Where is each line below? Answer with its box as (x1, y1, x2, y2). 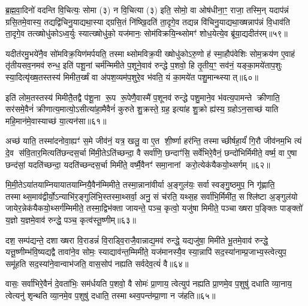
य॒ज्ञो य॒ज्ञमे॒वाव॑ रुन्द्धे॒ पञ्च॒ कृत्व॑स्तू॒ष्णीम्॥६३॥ (5, 213, 137, 226)
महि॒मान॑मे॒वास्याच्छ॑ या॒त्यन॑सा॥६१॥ (5, 114, 107, 127)
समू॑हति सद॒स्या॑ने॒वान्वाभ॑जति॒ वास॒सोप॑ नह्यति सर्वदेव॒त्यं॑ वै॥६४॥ (5, 257, 189, 269)
